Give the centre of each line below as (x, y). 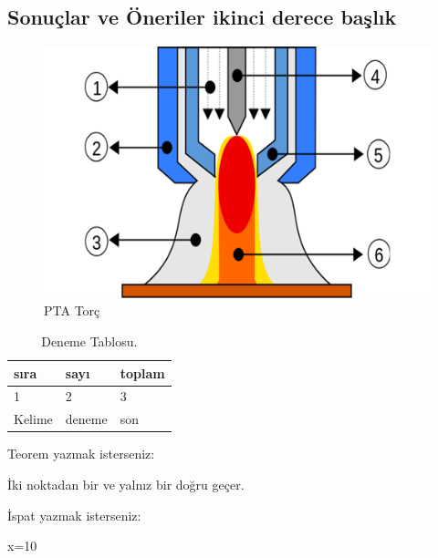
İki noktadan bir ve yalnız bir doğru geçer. (126, 484)
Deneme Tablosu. (89, 341)
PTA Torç (72, 310)
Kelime (33, 419)
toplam (142, 372)
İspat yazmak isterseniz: (74, 515)
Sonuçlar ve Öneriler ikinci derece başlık (202, 17)
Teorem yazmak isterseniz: (81, 454)
